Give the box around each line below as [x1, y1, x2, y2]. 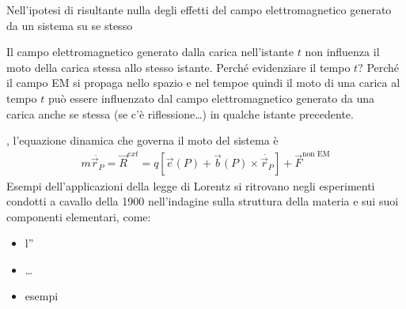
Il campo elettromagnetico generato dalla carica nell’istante [6, 43, 294, 60]
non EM [302, 149, 330, 158]
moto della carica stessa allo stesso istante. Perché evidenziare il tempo [6, 58, 351, 75]
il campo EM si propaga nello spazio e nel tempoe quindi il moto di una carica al [6, 74, 400, 91]
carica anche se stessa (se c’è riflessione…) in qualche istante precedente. [6, 105, 354, 122]
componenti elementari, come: [6, 208, 151, 224]
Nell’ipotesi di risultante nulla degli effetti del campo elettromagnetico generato [6, 2, 392, 17]
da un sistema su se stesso [6, 17, 133, 33]
